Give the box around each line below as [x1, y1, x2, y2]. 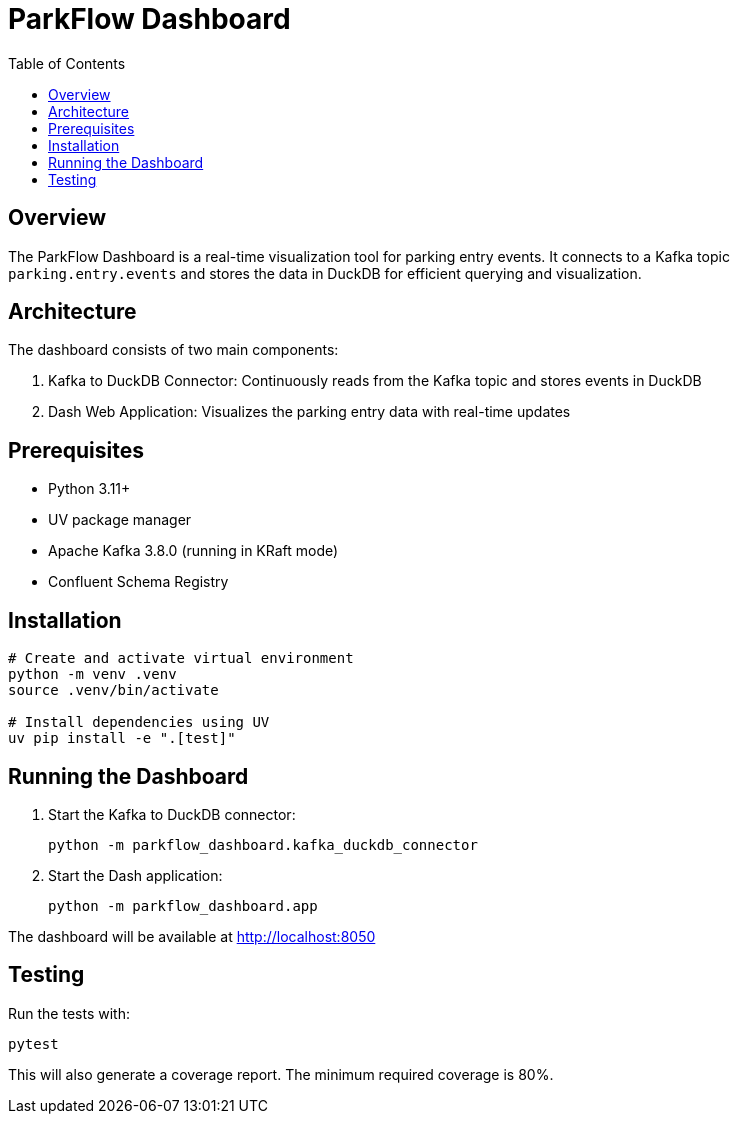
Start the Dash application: [48, 866, 223, 884]
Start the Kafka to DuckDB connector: [48, 805, 296, 823]
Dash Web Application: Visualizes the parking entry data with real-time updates [48, 403, 571, 421]
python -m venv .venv [8, 666, 177, 683]
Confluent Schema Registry [48, 573, 229, 591]
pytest [8, 1035, 59, 1052]
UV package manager [48, 511, 192, 529]
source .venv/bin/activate [8, 682, 219, 699]
